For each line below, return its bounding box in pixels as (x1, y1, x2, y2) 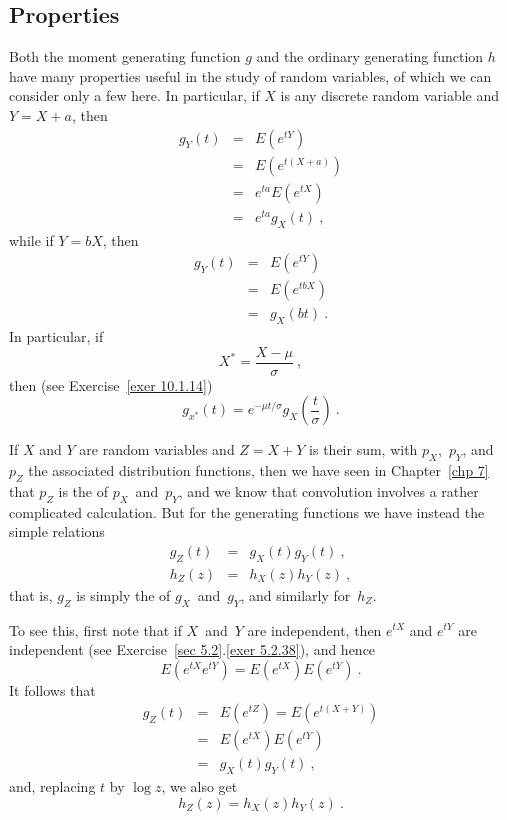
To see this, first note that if (9, 619, 182, 640)
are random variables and (79, 439, 235, 460)
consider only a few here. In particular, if (9, 85, 260, 106)
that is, (9, 584, 53, 605)
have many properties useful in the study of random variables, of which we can (9, 65, 492, 86)
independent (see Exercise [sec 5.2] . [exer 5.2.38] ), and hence (9, 639, 376, 660)
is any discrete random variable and (280, 85, 500, 106)
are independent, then (247, 619, 382, 640)
